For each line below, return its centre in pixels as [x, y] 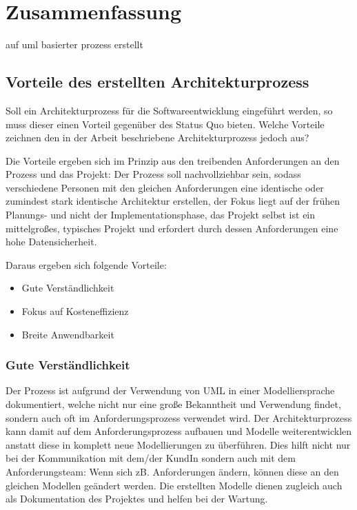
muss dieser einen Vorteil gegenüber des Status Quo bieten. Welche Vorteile [165, 124]
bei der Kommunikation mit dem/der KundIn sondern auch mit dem [151, 458]
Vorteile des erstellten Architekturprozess [157, 82]
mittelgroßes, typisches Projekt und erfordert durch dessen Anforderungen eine [172, 228]
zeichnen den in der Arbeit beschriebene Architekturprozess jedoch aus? [157, 137]
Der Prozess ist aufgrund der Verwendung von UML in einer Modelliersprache [170, 390]
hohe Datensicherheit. [51, 242]
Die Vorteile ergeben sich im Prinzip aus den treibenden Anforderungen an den [173, 160]
